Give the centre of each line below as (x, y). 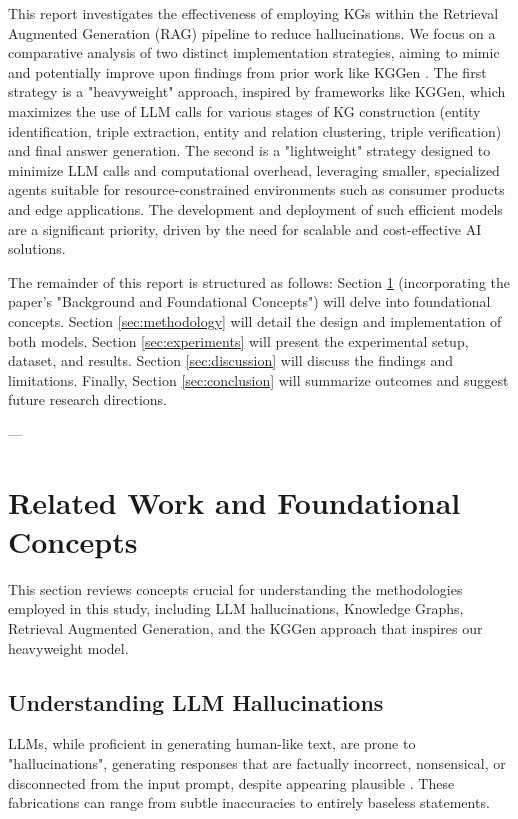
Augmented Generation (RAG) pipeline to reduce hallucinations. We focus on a (252, 32)
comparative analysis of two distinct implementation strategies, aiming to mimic (254, 52)
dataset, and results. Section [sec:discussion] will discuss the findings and (231, 360)
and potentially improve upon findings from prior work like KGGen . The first (247, 71)
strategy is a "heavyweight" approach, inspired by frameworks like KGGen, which (257, 91)
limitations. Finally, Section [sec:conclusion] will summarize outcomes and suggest (258, 379)
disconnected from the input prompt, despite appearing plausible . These (231, 782)
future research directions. (87, 399)
